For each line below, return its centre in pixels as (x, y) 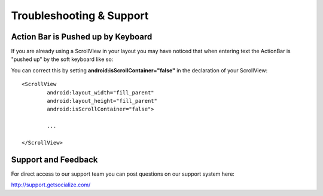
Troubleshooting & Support (80, 16)
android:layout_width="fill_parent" (101, 92)
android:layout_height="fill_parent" (102, 101)
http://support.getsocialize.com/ (51, 185)
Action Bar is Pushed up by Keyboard (82, 37)
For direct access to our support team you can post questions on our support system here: (123, 174)
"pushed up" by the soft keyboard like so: (62, 59)
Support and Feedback (54, 159)
